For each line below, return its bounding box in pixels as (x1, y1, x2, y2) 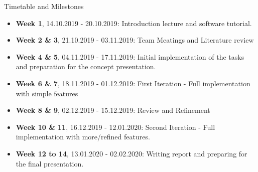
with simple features (16, 88, 78, 98)
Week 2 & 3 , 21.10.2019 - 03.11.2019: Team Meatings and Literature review (16, 35, 254, 45)
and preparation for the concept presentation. (16, 61, 156, 72)
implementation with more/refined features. (16, 131, 150, 142)
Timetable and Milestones (4, 1, 84, 11)
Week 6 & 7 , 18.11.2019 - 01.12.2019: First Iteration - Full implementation (16, 78, 250, 88)
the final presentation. (16, 158, 84, 168)
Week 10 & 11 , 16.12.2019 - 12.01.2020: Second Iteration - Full (16, 121, 215, 132)
